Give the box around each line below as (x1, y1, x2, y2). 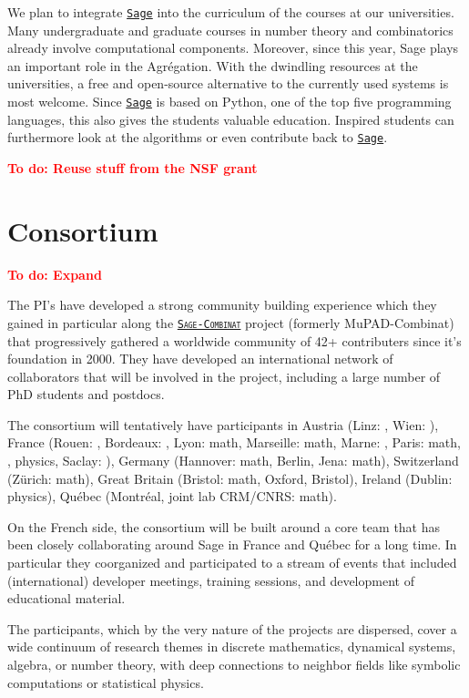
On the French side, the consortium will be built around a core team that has (7, 517, 441, 536)
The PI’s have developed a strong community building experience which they (7, 295, 437, 314)
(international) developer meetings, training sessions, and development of (7, 570, 414, 590)
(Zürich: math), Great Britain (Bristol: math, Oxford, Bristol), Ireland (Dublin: (7, 468, 453, 488)
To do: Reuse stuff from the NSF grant (7, 158, 258, 177)
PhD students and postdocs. (7, 385, 165, 404)
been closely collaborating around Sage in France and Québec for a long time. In (7, 535, 457, 554)
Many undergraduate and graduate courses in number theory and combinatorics (7, 20, 454, 39)
